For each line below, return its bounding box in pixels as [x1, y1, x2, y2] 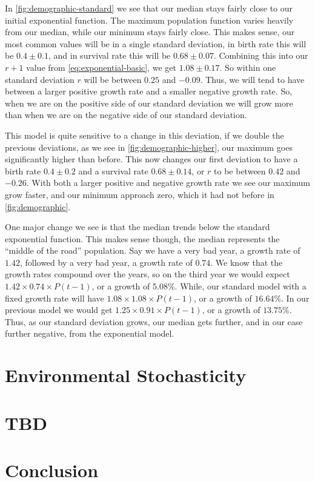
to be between [214, 164, 266, 177]
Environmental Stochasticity [5, 363, 247, 388]
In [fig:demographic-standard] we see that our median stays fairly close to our [5, 2, 293, 14]
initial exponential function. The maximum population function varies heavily [5, 13, 294, 26]
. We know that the [210, 256, 283, 268]
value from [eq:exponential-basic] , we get [26, 61, 176, 73]
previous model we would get [5, 303, 113, 316]
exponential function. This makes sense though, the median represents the [5, 232, 280, 245]
